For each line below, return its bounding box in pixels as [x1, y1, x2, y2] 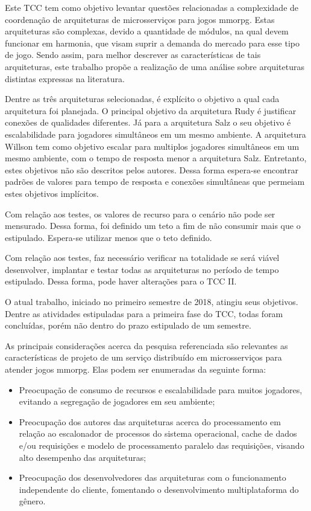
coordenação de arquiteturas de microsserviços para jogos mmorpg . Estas [5, 13, 275, 25]
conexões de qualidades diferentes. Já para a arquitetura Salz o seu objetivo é [5, 116, 291, 129]
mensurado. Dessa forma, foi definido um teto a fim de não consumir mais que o [5, 219, 301, 232]
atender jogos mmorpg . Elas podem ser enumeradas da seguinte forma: [5, 363, 266, 376]
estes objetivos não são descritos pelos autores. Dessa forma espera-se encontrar [5, 163, 298, 176]
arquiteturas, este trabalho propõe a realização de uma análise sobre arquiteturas [5, 60, 304, 72]
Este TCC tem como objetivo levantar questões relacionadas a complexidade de [5, 1, 299, 13]
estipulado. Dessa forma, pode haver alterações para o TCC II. [5, 275, 237, 288]
